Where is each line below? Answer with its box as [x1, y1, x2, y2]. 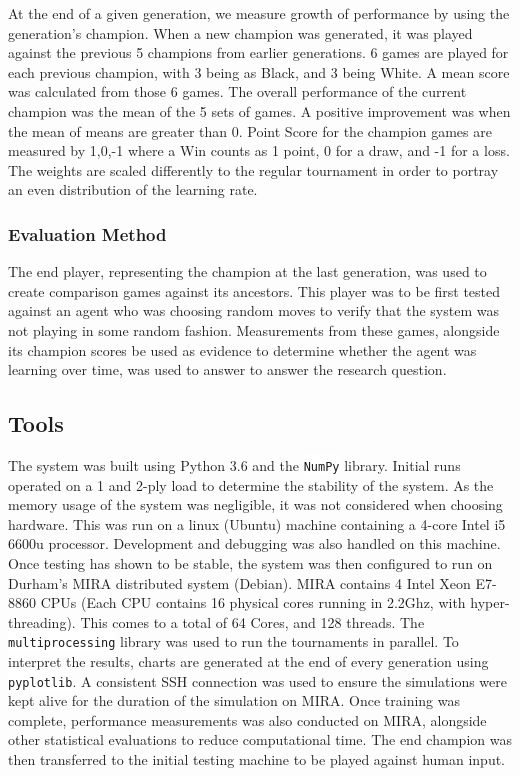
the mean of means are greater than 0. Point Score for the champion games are [8, 120, 492, 141]
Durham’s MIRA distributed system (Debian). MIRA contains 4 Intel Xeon [8, 572, 471, 593]
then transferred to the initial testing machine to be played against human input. [8, 749, 505, 770]
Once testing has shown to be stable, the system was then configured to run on [8, 552, 493, 573]
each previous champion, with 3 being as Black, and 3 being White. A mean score [8, 61, 510, 82]
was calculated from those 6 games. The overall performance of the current [8, 81, 467, 102]
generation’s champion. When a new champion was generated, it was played [8, 22, 473, 43]
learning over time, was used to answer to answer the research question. [8, 359, 447, 380]
